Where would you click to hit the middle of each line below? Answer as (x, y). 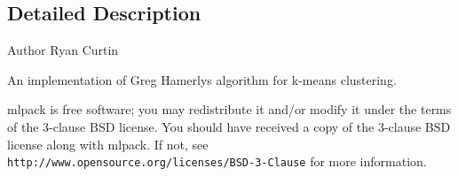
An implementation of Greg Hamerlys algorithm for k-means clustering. (202, 79)
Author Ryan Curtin (63, 50)
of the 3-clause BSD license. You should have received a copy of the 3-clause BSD (229, 126)
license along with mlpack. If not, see (108, 144)
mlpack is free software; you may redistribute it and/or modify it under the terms (229, 109)
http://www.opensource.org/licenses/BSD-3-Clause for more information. (217, 161)
